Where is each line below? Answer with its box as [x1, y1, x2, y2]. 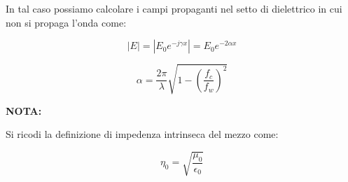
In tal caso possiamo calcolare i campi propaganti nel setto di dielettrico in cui [6, 1, 342, 15]
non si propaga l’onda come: [6, 15, 127, 29]
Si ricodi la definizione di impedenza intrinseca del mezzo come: [6, 127, 279, 141]
